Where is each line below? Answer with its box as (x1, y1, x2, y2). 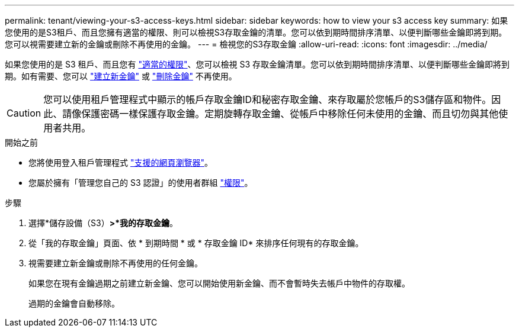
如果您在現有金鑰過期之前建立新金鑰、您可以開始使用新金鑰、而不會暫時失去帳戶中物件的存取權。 (28, 278, 410, 288)
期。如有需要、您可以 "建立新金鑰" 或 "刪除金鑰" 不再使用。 (5, 71, 237, 81)
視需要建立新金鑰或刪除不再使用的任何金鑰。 (28, 258, 203, 268)
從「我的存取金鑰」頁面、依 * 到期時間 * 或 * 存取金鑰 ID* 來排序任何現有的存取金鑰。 (28, 238, 364, 248)
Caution (7, 107, 41, 119)
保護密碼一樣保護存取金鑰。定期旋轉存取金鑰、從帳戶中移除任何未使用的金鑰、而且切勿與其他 (81, 108, 499, 120)
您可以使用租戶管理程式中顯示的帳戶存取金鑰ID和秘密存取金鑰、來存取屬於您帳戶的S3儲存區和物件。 (43, 94, 492, 105)
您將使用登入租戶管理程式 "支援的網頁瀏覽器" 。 (28, 157, 213, 167)
